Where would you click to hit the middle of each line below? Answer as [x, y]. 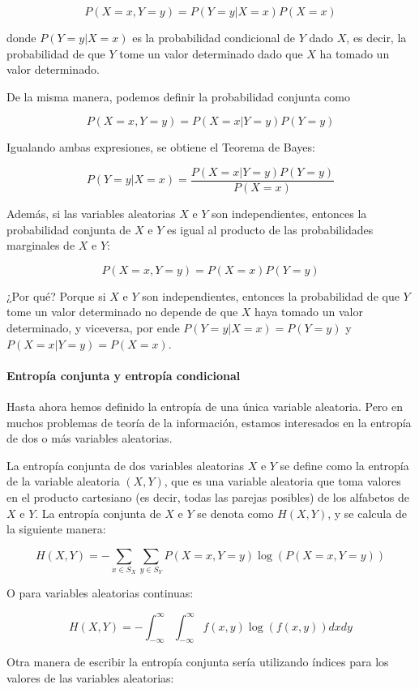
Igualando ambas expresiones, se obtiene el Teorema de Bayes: [161, 147]
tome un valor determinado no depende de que [122, 312]
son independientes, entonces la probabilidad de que [271, 295]
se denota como [235, 513]
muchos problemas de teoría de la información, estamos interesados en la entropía [209, 422]
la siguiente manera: [56, 529]
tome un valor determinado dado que [211, 53]
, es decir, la [376, 37]
